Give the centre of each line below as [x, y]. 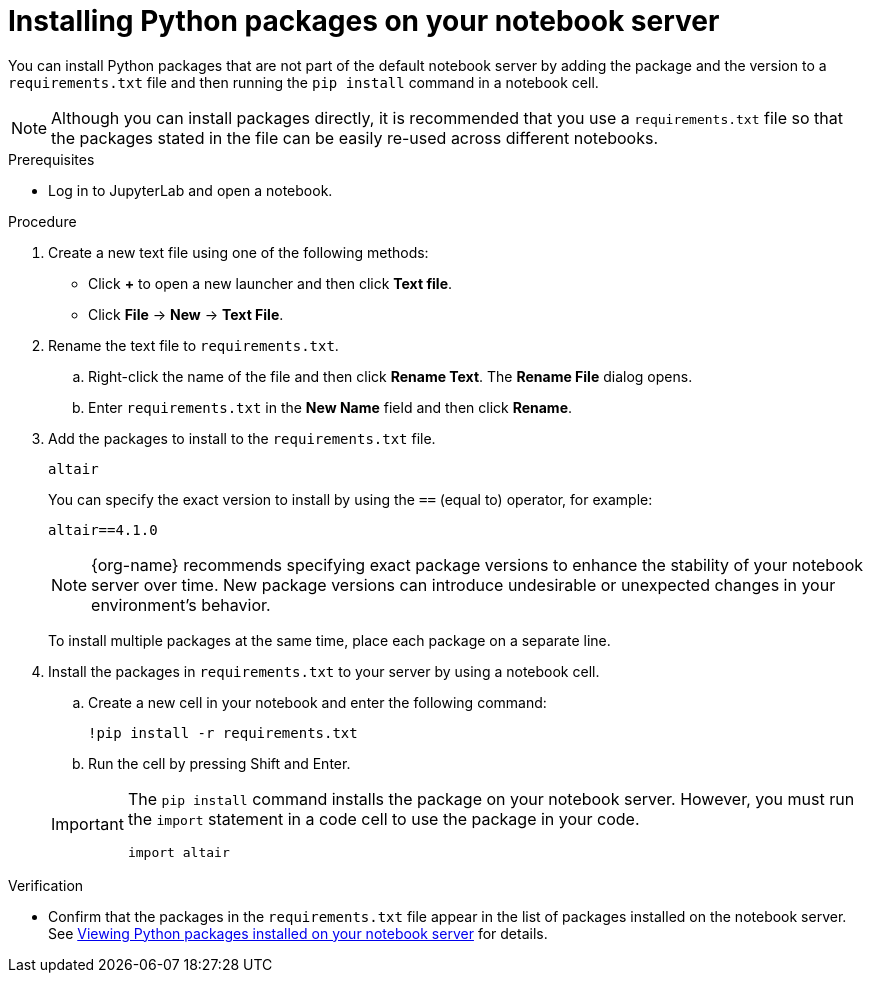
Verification [46, 885]
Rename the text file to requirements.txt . [193, 345]
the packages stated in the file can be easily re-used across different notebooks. [355, 137]
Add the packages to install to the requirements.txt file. [242, 438]
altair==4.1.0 [103, 529]
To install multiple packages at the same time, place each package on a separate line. [329, 640]
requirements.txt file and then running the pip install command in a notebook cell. [303, 82]
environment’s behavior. [181, 604]
